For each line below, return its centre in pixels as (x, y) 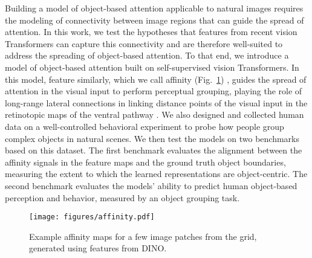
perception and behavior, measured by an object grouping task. (122, 197)
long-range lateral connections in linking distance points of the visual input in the (156, 102)
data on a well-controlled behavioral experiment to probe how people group (145, 126)
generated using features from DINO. (98, 248)
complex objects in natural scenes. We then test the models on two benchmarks (152, 138)
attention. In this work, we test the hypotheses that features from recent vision (151, 32)
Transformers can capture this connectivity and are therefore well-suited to (144, 43)
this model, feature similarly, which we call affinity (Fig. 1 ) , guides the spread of (156, 79)
